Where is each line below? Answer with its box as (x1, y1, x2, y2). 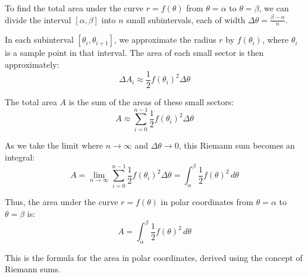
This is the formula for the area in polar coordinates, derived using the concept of (5, 251, 303, 263)
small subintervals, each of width (126, 13, 246, 26)
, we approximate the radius (114, 33, 216, 46)
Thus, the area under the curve (5, 196, 118, 208)
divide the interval (5, 13, 71, 26)
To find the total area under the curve (5, 2, 144, 14)
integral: (5, 150, 35, 163)
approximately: (5, 58, 59, 71)
